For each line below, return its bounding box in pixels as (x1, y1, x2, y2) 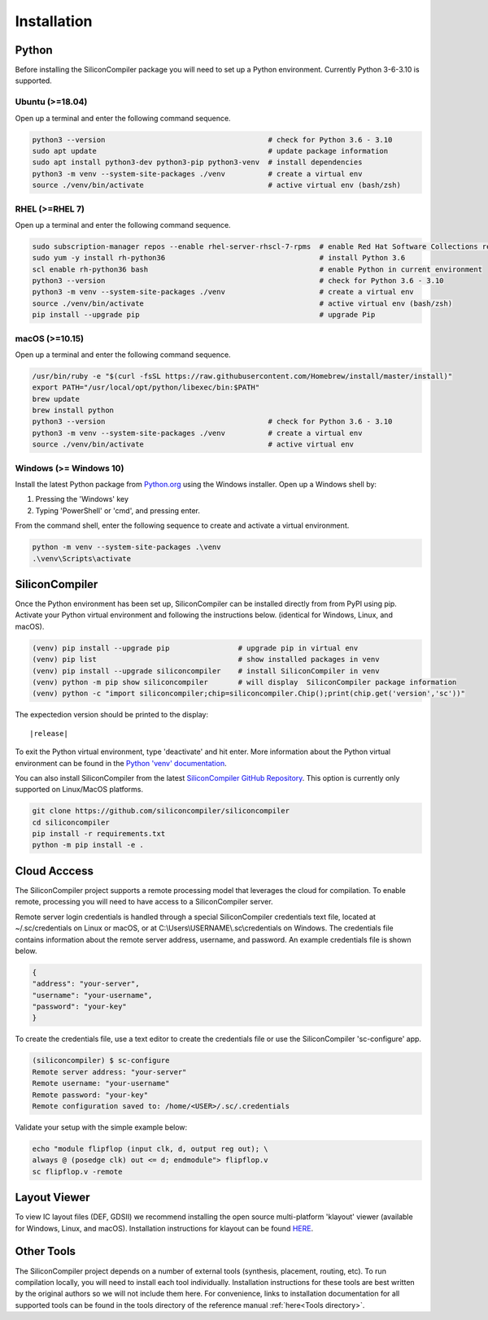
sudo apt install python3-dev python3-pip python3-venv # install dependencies (32, 158, 363, 167)
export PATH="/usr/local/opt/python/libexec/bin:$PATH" (32, 383, 260, 392)
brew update (32, 394, 81, 403)
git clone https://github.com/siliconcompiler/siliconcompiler (32, 806, 290, 816)
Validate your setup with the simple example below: (15, 1122, 188, 1132)
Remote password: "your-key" (32, 1090, 149, 1100)
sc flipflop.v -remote (32, 1167, 123, 1176)
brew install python (32, 406, 114, 415)
